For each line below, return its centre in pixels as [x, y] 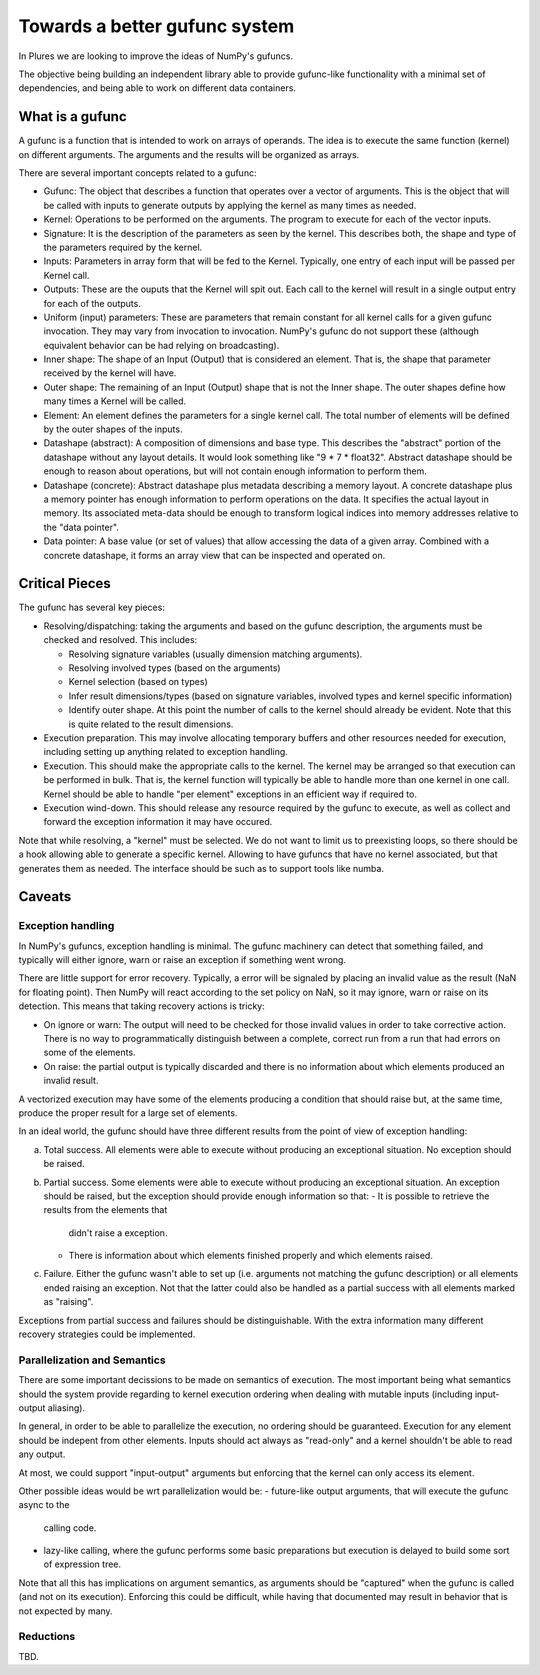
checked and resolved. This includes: [120, 640]
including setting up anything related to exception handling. [166, 752]
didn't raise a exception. [118, 1232]
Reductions [47, 1637]
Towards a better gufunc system [156, 26]
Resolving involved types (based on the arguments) [174, 668]
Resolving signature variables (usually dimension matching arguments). [215, 654]
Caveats [45, 896]
